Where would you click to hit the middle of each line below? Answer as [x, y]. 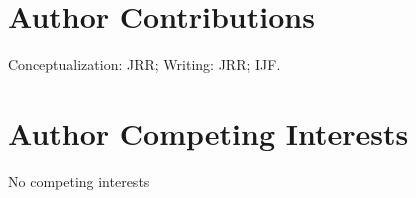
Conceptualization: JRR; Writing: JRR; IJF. [144, 64]
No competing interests [79, 180]
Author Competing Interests [208, 132]
